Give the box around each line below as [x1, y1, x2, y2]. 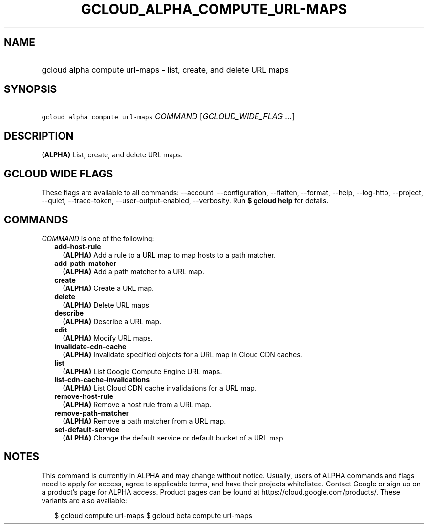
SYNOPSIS [4, 83, 57, 96]
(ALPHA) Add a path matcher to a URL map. [63, 267, 204, 276]
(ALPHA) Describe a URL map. [63, 317, 162, 326]
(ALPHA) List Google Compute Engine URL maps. [63, 367, 222, 375]
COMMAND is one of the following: [42, 234, 154, 242]
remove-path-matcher [54, 408, 129, 417]
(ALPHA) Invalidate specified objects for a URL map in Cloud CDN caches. [63, 350, 302, 359]
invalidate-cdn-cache [54, 342, 127, 351]
